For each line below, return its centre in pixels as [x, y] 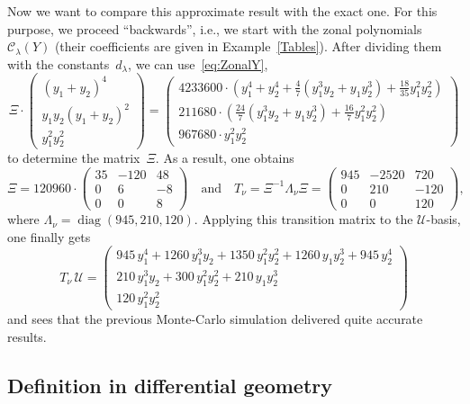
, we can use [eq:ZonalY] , [198, 63]
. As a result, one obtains [225, 158]
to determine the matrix [74, 158]
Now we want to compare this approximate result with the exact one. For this [222, 11]
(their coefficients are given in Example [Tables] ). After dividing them [248, 46]
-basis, [443, 219]
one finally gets [49, 236]
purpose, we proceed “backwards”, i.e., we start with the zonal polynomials [215, 28]
